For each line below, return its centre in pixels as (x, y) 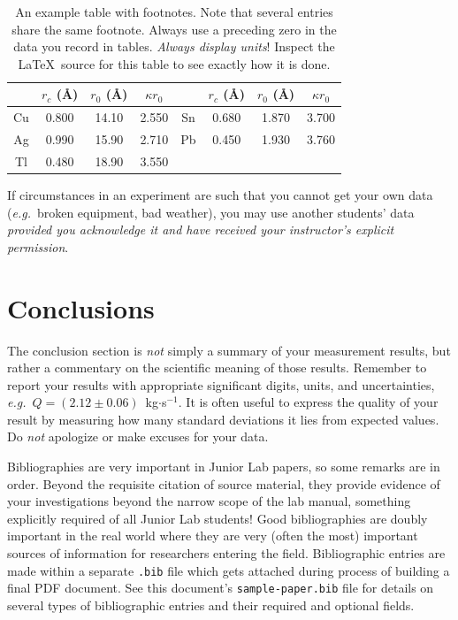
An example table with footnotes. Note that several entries (174, 11)
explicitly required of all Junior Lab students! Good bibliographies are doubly (218, 518)
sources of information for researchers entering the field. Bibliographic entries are (226, 553)
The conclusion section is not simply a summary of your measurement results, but (229, 350)
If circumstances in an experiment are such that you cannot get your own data (220, 195)
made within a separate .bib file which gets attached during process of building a (229, 570)
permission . (38, 246)
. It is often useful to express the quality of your (308, 402)
